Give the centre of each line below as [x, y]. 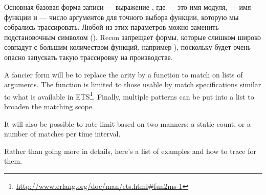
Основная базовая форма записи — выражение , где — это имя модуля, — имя [128, 7]
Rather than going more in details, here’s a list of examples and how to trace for [130, 151]
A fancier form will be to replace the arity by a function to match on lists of [124, 74]
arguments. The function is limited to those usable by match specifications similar [133, 84]
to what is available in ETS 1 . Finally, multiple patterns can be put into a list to [129, 95]
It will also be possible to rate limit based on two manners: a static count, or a [127, 123]
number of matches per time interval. [62, 134]
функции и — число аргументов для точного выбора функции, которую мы [121, 17]
